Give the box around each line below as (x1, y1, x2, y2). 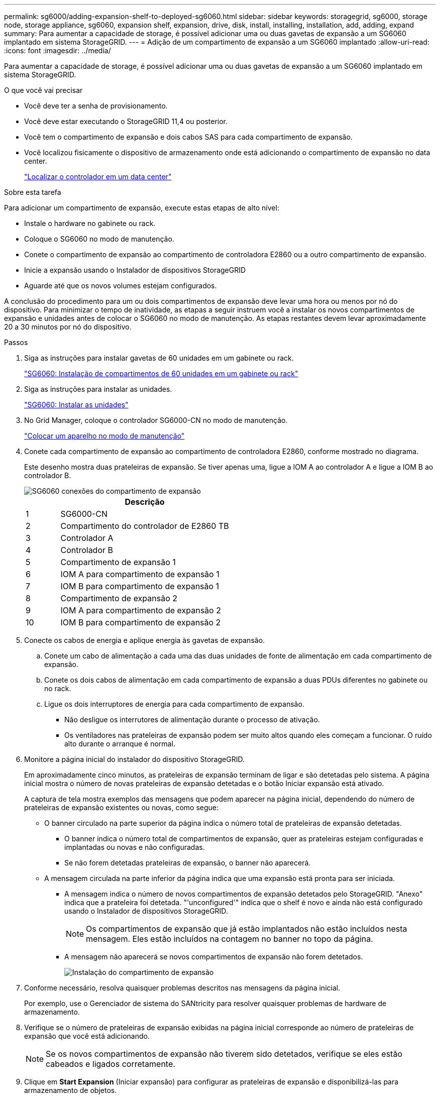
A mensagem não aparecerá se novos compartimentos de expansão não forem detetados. (64, 952, 363, 961)
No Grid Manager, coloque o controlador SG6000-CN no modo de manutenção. (24, 416, 288, 424)
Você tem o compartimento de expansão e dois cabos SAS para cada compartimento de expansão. (24, 133, 353, 141)
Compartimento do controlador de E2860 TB (60, 521, 229, 531)
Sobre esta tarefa (4, 188, 61, 196)
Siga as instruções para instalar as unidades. (24, 385, 172, 393)
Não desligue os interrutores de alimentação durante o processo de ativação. (64, 715, 320, 724)
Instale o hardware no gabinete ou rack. (24, 219, 156, 228)
